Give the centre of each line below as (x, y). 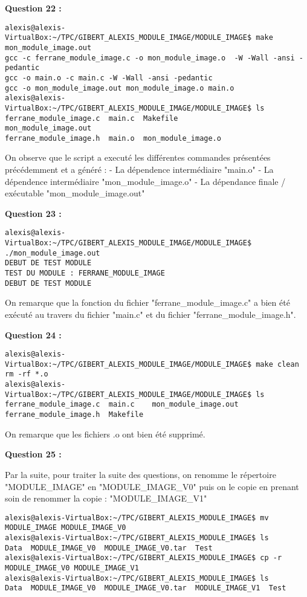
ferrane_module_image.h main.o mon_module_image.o (113, 138)
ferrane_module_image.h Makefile (74, 415)
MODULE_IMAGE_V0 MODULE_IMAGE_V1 (72, 568)
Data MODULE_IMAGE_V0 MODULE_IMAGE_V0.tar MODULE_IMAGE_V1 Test (146, 588)
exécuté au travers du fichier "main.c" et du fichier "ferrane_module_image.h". (150, 314)
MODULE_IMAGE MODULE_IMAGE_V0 (66, 528)
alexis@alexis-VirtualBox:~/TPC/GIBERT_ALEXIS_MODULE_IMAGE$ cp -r (144, 558)
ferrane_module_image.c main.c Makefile (92, 118)
